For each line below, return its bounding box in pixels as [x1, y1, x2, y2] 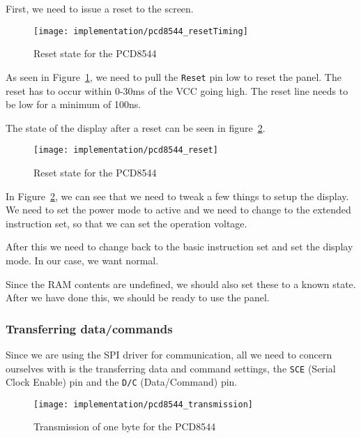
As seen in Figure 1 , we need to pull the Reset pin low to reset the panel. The [6, 69, 341, 84]
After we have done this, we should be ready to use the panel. [6, 290, 270, 305]
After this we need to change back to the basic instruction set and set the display [6, 239, 353, 254]
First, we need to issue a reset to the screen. [6, 1, 194, 15]
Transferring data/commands [6, 319, 173, 337]
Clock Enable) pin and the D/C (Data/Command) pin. [6, 375, 238, 389]
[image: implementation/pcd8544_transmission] [33, 399, 253, 409]
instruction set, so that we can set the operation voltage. [6, 216, 247, 230]
